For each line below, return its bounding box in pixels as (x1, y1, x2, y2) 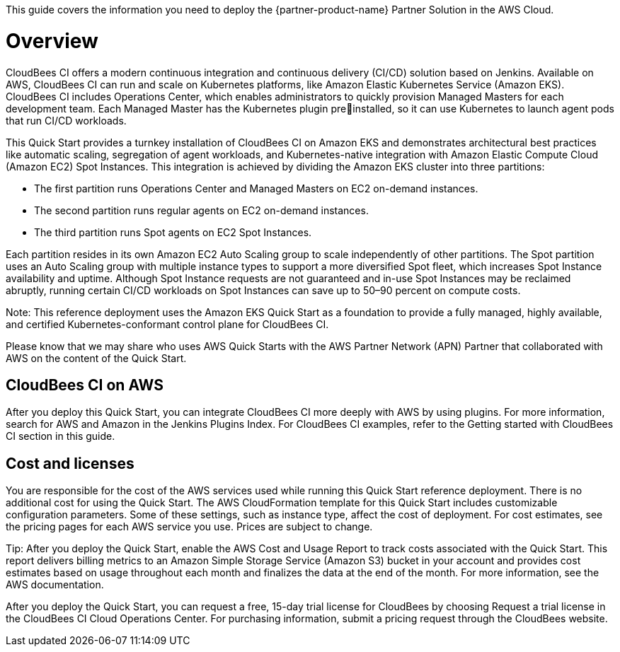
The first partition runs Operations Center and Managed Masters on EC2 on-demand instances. (34, 182, 478, 194)
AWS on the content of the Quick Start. (6, 351, 187, 364)
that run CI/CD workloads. (6, 114, 127, 127)
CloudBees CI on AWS (6, 376, 163, 394)
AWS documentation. (6, 578, 104, 591)
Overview (6, 28, 98, 53)
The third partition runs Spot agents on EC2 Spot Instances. (34, 226, 312, 238)
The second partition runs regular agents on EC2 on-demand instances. (34, 204, 369, 216)
